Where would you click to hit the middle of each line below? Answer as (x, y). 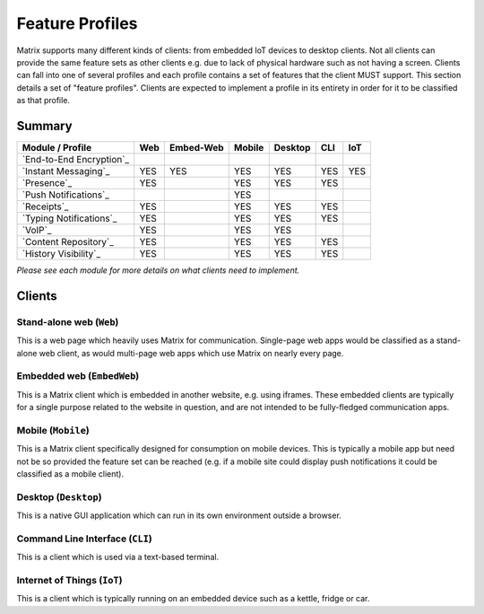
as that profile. (43, 101)
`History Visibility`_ (61, 254)
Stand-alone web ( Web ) (68, 321)
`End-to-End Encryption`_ (76, 160)
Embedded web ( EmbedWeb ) (78, 376)
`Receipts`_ (45, 206)
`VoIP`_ (37, 231)
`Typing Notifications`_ (69, 218)
